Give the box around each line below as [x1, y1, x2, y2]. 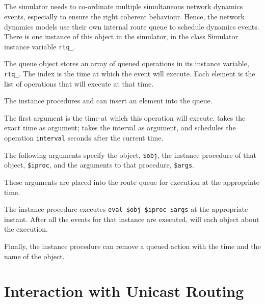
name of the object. [4, 251, 65, 261]
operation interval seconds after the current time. [4, 132, 164, 143]
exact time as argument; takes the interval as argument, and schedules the [4, 122, 236, 133]
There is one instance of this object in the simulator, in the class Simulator [4, 31, 238, 42]
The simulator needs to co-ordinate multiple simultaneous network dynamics [4, 1, 243, 12]
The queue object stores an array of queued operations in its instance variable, [4, 58, 249, 69]
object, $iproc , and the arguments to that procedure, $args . [4, 159, 194, 170]
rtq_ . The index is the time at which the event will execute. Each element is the [4, 68, 255, 79]
